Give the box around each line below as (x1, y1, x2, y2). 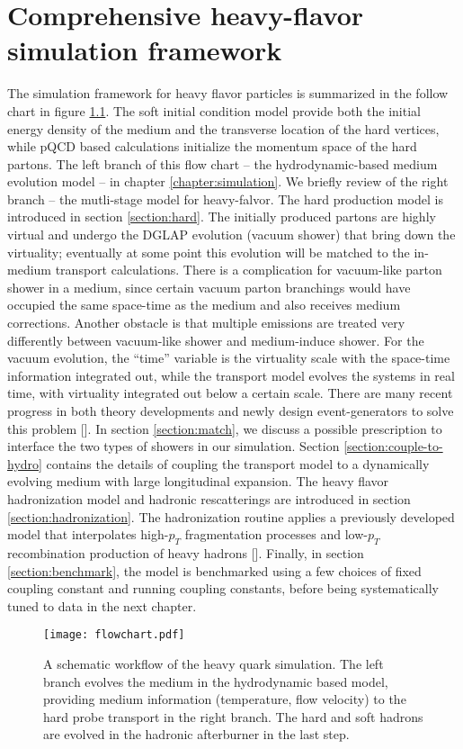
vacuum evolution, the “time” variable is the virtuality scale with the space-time (7, 348, 450, 367)
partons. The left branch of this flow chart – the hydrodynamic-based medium (7, 154, 438, 173)
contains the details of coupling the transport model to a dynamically (46, 454, 430, 473)
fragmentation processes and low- (184, 525, 368, 544)
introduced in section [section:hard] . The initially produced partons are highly (7, 207, 436, 226)
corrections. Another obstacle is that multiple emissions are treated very (7, 313, 405, 332)
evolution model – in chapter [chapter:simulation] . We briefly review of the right (7, 172, 449, 191)
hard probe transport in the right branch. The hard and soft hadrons (43, 707, 423, 726)
